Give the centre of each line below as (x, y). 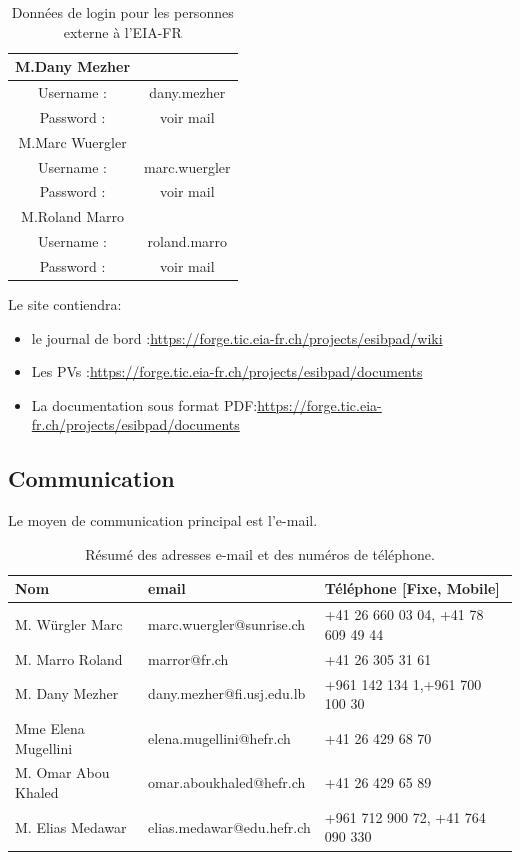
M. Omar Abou (62, 772)
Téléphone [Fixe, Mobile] (412, 588)
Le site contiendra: (65, 304)
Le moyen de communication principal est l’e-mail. (163, 520)
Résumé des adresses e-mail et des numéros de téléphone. (260, 553)
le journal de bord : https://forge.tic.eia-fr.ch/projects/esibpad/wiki (237, 337)
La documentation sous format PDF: (144, 404)
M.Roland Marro (73, 216)
